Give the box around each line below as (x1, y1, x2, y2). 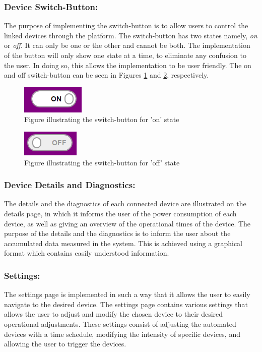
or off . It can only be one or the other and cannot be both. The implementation (4, 40, 250, 50)
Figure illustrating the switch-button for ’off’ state (24, 157, 180, 167)
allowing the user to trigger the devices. (4, 338, 126, 349)
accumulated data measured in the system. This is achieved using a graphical (4, 238, 243, 248)
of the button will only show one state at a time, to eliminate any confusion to (4, 50, 246, 60)
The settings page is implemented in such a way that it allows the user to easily (4, 289, 250, 300)
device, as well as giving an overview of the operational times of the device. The (4, 218, 251, 228)
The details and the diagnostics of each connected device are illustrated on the (4, 198, 246, 209)
